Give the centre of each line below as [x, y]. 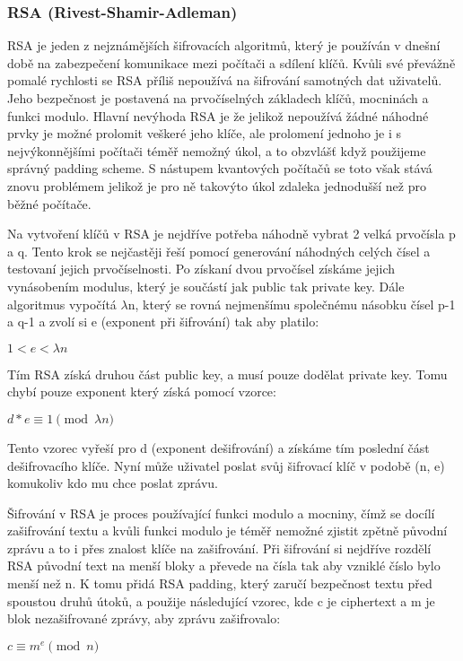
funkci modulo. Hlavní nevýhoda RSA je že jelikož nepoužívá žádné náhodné [218, 115]
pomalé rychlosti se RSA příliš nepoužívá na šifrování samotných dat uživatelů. [225, 80]
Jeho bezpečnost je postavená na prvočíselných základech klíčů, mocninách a [218, 98]
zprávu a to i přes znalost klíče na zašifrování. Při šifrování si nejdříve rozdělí [219, 548]
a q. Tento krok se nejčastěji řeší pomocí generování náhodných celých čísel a [219, 251]
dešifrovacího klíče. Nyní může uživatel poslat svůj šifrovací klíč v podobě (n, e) [226, 465]
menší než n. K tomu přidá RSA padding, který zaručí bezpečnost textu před [220, 583]
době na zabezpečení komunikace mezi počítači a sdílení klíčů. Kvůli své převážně [231, 62]
